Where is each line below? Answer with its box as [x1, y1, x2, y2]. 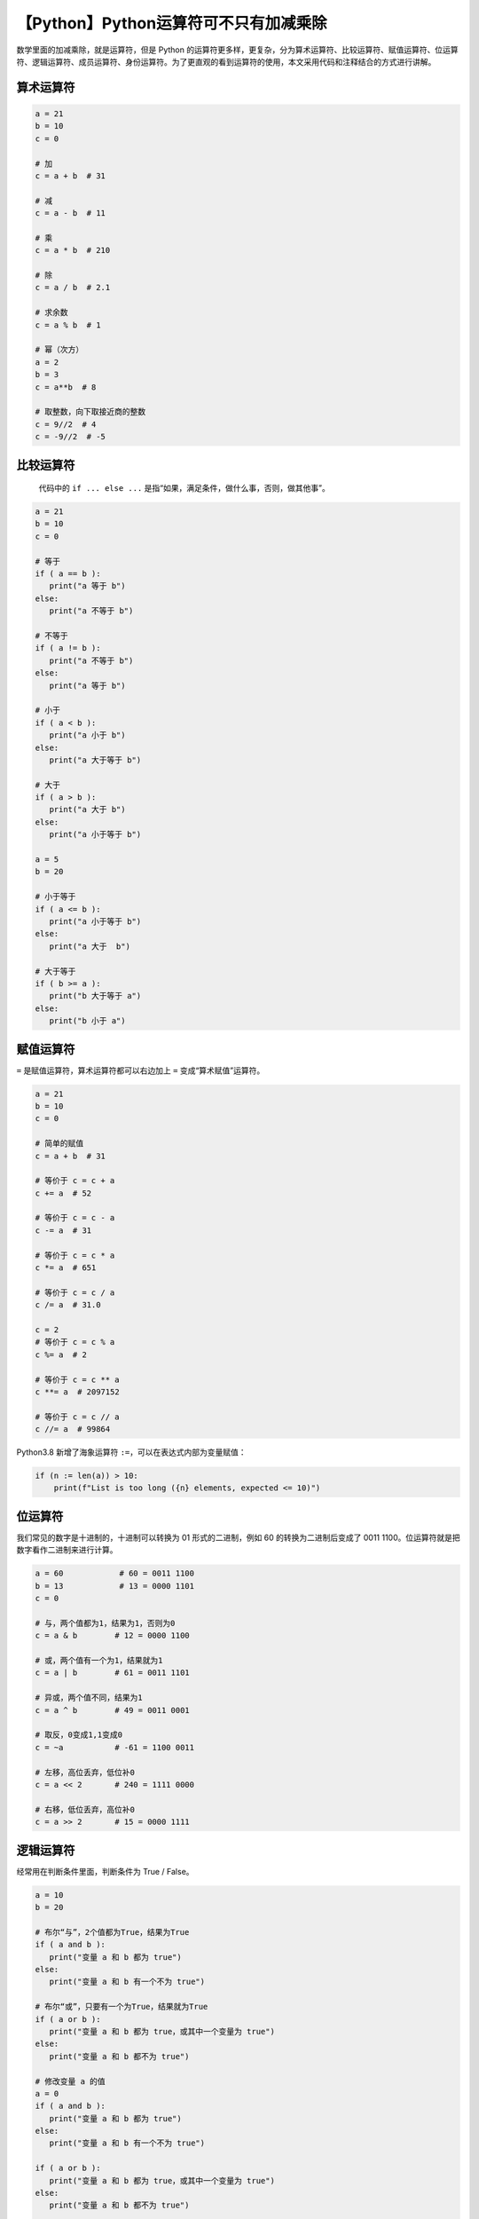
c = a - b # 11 [35, 209, 106, 218]
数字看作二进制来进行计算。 [16, 1544, 118, 1555]
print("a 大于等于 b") [49, 754, 142, 765]
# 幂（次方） [35, 344, 84, 355]
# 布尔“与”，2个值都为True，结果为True [35, 1927, 190, 1937]
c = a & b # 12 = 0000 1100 [35, 1631, 190, 1641]
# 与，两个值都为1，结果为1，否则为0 [35, 1618, 176, 1628]
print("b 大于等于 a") [49, 991, 142, 1001]
